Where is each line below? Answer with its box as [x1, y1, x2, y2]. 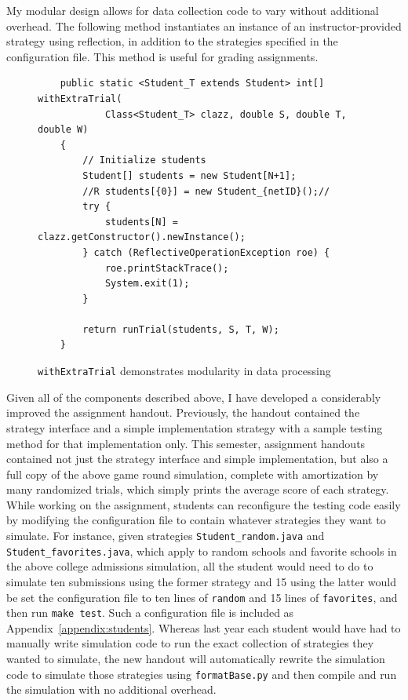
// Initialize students [82, 155, 206, 166]
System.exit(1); [104, 278, 190, 290]
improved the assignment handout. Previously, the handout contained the [6, 404, 360, 421]
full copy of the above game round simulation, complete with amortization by [6, 465, 379, 482]
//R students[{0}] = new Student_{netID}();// [82, 185, 330, 197]
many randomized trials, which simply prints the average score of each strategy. [6, 481, 389, 498]
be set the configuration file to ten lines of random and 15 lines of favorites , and [6, 589, 398, 605]
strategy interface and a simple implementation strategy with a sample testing [6, 419, 383, 436]
